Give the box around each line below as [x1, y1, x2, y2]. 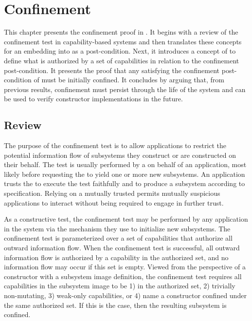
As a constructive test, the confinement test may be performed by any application [4, 214, 248, 224]
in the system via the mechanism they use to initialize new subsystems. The [4, 223, 231, 233]
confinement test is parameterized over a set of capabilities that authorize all [4, 233, 233, 243]
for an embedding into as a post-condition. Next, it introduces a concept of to [4, 46, 236, 56]
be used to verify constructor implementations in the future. [4, 94, 183, 104]
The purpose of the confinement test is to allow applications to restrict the [4, 140, 227, 151]
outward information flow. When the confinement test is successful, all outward [4, 243, 240, 253]
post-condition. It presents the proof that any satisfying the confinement [4, 65, 220, 75]
